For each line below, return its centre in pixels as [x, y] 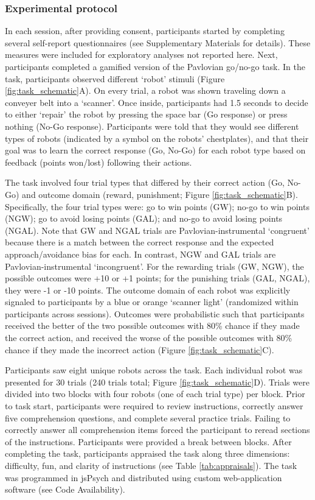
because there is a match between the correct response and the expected [140, 242]
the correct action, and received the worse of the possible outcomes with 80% [149, 338]
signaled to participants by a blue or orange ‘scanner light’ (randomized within [152, 302]
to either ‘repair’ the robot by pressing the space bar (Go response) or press [146, 114]
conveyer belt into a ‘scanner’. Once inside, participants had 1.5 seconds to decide [157, 102]
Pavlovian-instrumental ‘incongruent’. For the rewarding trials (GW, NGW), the [154, 266]
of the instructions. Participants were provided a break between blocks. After [148, 441]
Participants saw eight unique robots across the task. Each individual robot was [154, 370]
